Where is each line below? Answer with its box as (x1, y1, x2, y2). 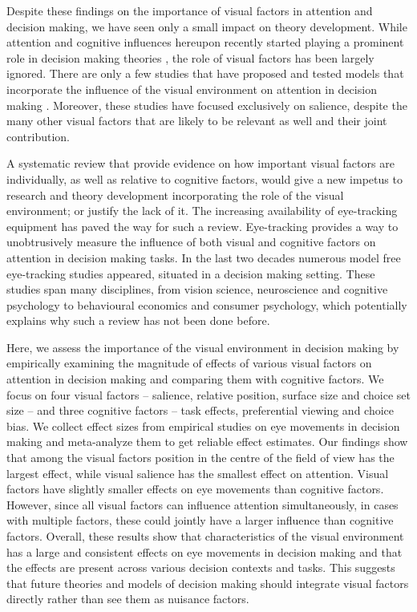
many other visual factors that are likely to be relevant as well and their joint (6, 112, 387, 129)
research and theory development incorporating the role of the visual (6, 186, 344, 203)
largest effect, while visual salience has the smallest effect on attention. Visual (6, 464, 389, 481)
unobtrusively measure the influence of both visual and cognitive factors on (6, 233, 376, 250)
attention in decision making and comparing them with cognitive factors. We (6, 371, 384, 387)
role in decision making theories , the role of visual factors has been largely (6, 49, 374, 66)
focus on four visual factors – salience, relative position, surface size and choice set (6, 386, 411, 403)
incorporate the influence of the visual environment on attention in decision (6, 80, 377, 97)
